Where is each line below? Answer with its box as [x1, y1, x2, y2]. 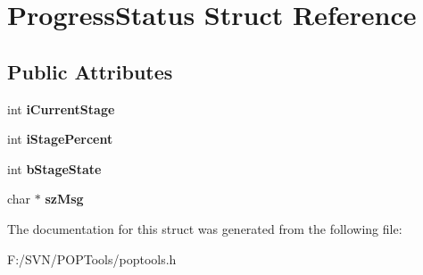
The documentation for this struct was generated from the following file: [7, 219, 402, 237]
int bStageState [7, 159, 102, 178]
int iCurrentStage [7, 99, 115, 118]
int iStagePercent [7, 129, 113, 148]
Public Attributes [7, 57, 173, 85]
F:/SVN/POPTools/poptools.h [7, 249, 177, 268]
